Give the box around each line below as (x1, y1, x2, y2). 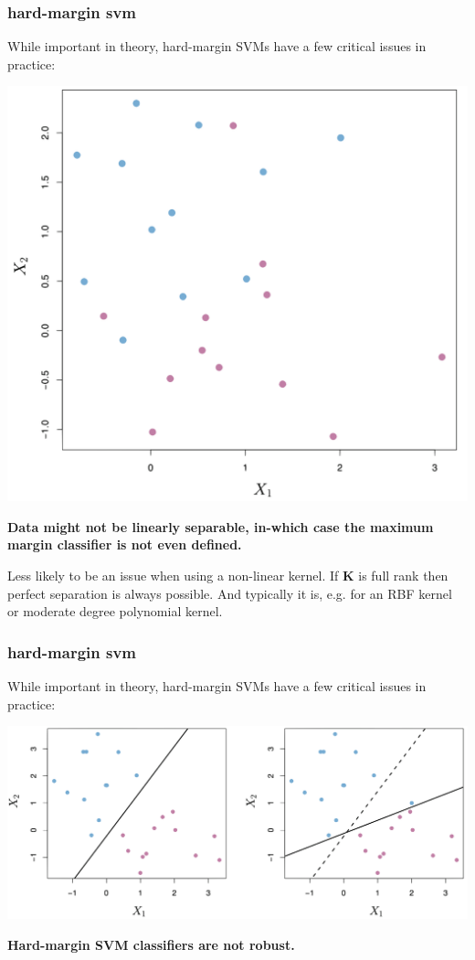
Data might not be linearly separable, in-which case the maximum (7, 517, 434, 536)
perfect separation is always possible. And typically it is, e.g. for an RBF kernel (7, 583, 452, 603)
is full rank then (358, 565, 449, 584)
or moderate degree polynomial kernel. (7, 602, 223, 621)
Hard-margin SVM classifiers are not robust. (7, 934, 295, 954)
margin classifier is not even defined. (7, 535, 242, 554)
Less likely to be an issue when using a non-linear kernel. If (7, 565, 339, 584)
